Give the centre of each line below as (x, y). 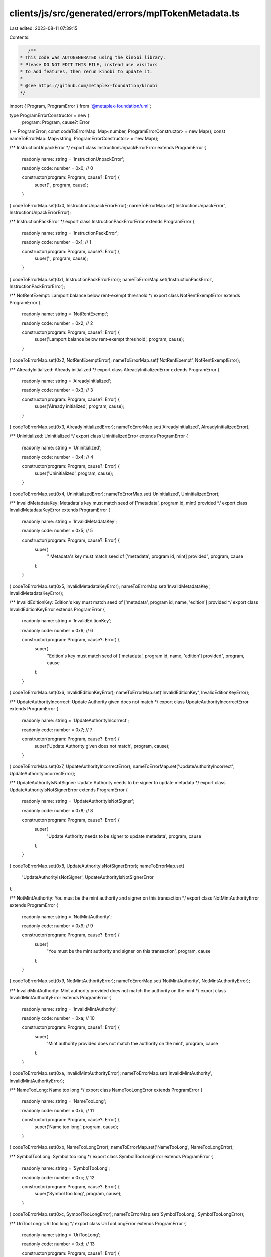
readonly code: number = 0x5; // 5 (57, 531)
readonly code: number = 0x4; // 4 (58, 457)
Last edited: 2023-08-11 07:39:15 (43, 28)
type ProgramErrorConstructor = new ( (49, 115)
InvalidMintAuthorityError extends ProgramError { (60, 998)
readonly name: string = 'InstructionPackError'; (70, 233)
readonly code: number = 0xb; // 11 (58, 1110)
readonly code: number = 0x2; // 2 (57, 323)
